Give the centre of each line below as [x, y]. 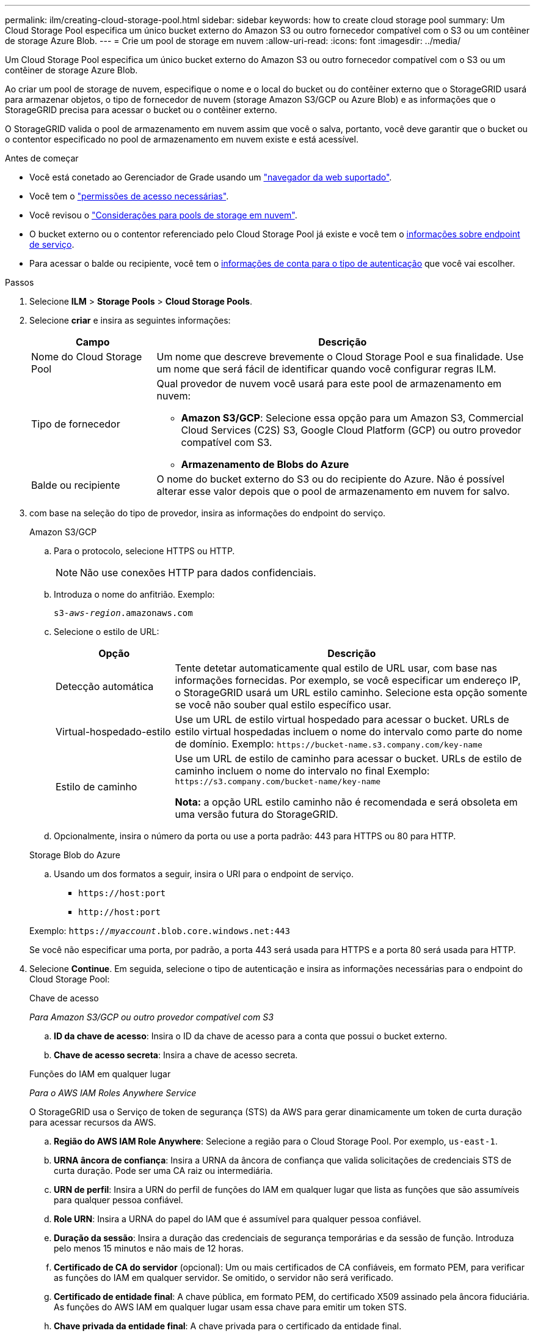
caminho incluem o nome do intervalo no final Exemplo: [302, 771]
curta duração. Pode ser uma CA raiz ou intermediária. [163, 1171]
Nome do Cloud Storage [87, 357]
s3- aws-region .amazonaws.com [123, 613]
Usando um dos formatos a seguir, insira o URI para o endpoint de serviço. [204, 874]
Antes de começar [42, 158]
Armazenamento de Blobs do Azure [265, 464]
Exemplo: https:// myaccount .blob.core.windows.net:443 [160, 931]
